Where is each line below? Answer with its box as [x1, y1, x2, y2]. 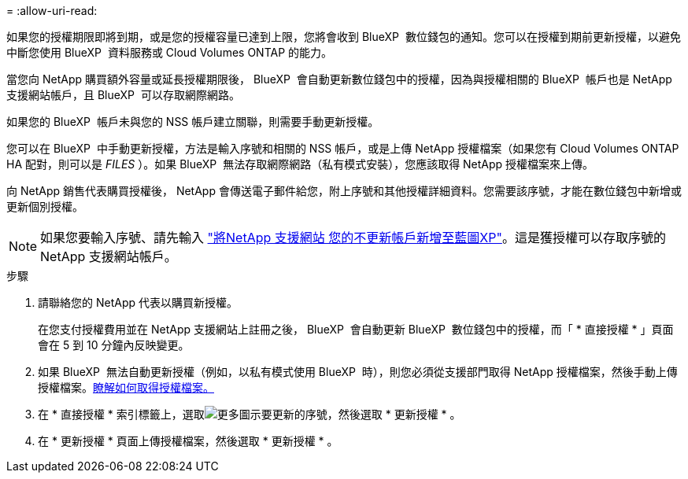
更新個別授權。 [6, 200, 83, 213]
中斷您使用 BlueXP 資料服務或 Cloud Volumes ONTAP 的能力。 [6, 46, 333, 59]
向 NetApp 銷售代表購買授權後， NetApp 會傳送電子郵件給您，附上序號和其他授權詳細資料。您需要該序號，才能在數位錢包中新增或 [6, 184, 682, 197]
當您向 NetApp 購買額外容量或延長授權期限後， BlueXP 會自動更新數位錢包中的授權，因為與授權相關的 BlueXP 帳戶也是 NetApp [6, 72, 672, 86]
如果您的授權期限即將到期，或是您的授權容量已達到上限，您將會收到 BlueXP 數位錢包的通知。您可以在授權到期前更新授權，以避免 [6, 30, 681, 43]
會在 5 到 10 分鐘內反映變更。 [38, 338, 190, 352]
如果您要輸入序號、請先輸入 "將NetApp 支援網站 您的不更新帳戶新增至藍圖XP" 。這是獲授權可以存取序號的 [40, 230, 666, 245]
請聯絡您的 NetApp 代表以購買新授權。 [38, 296, 238, 309]
